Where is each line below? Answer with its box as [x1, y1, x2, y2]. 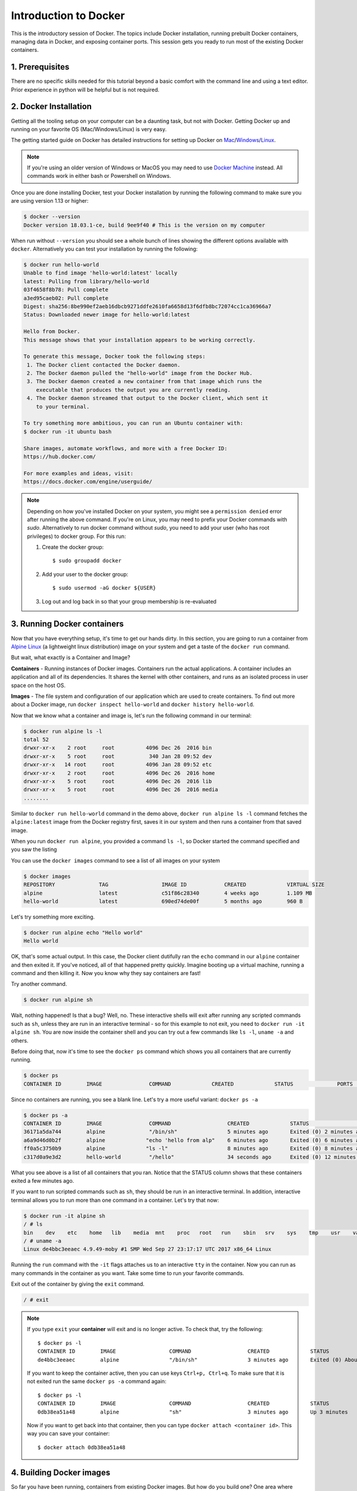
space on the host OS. [11, 682, 65, 689]
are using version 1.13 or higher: [11, 197, 89, 205]
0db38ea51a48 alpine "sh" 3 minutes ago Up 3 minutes [37, 1408, 348, 1415]
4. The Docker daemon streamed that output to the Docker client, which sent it [27, 395, 269, 402]
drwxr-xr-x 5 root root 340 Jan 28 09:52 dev [23, 753, 212, 760]
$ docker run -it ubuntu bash [23, 428, 112, 435]
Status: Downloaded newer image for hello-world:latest [23, 311, 190, 318]
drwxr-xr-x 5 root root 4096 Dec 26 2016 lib [23, 778, 212, 785]
